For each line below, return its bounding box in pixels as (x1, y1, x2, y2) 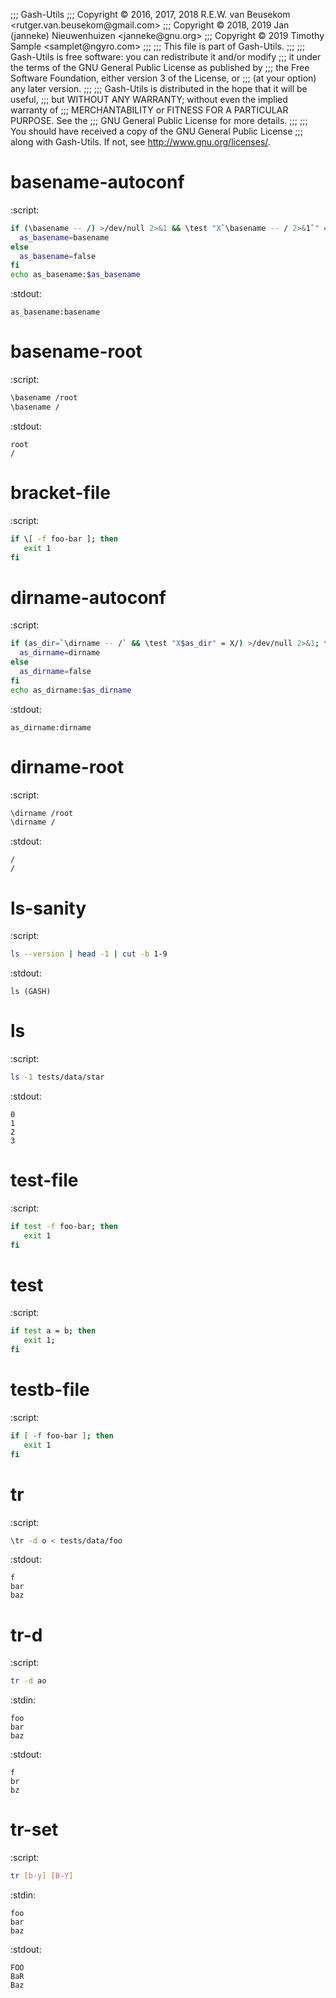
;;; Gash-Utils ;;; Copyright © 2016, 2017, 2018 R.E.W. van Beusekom (10, 9, 291, 20)
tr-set (10, 1819, 59, 1841)
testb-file (10, 1379, 90, 1401)
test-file (10, 1169, 79, 1192)
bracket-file (10, 482, 111, 504)
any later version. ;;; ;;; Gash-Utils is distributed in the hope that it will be (10, 83, 308, 94)
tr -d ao (10, 1676, 47, 1686)
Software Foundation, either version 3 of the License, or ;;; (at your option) (10, 72, 317, 84)
